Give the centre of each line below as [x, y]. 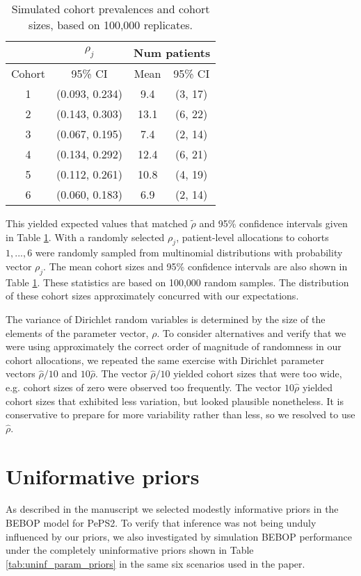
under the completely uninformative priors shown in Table [130, 550]
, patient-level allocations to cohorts [252, 237]
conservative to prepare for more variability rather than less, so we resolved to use [180, 414]
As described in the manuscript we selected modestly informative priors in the [172, 509]
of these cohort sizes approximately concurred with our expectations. [152, 296]
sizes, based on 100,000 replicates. [111, 25]
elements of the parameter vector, [77, 332]
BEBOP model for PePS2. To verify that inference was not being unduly [161, 523]
